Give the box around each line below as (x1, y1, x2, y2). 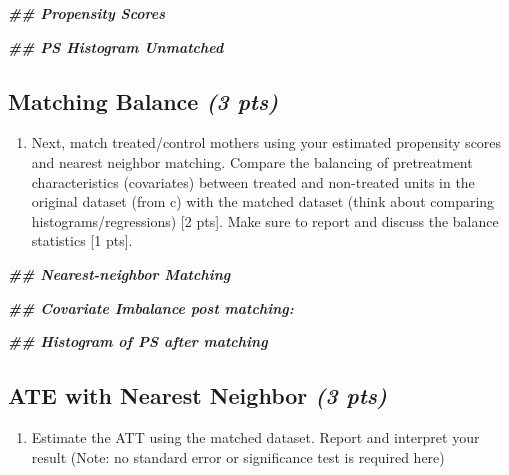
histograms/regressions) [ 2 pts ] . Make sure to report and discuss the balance (31, 210, 499, 231)
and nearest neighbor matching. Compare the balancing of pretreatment (31, 151, 473, 172)
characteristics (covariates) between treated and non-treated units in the (31, 171, 475, 192)
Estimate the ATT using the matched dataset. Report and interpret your (31, 426, 480, 447)
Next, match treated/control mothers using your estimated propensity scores (31, 132, 502, 153)
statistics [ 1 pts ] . (31, 230, 133, 251)
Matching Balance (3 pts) (8, 85, 279, 116)
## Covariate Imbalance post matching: (8, 297, 294, 318)
